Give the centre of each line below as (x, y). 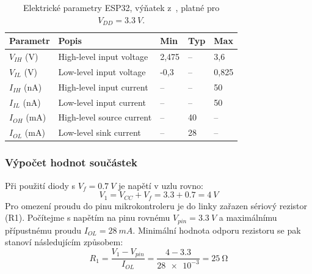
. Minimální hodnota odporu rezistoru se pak (217, 230)
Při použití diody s (40, 185)
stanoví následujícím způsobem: (64, 242)
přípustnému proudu (43, 230)
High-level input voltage (103, 57)
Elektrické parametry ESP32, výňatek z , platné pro (121, 7)
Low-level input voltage (102, 71)
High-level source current (105, 117)
